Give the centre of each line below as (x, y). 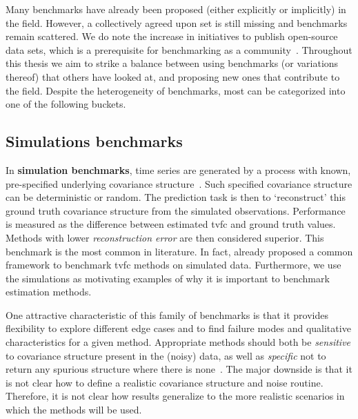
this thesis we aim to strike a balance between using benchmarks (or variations (172, 63)
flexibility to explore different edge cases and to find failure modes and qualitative (178, 328)
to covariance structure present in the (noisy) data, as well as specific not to (166, 355)
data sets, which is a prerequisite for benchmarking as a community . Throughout (179, 49)
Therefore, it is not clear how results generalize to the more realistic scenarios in (175, 396)
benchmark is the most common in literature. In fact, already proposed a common (179, 251)
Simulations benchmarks (94, 141)
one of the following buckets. (66, 104)
